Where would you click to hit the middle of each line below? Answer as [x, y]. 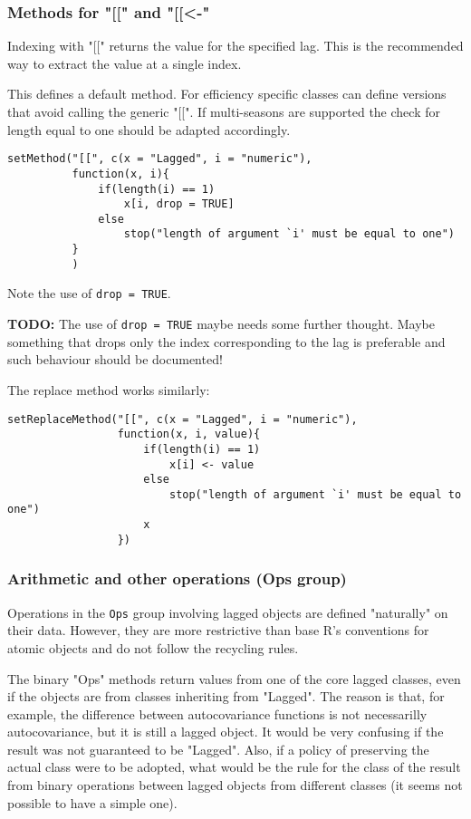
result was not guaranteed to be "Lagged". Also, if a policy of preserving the [218, 749]
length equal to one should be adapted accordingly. [149, 129]
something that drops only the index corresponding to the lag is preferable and [226, 341]
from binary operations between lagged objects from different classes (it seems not [235, 785]
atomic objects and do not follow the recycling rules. [153, 647]
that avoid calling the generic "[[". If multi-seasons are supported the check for [224, 111]
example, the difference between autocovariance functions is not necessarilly [217, 713]
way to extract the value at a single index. [125, 63]
